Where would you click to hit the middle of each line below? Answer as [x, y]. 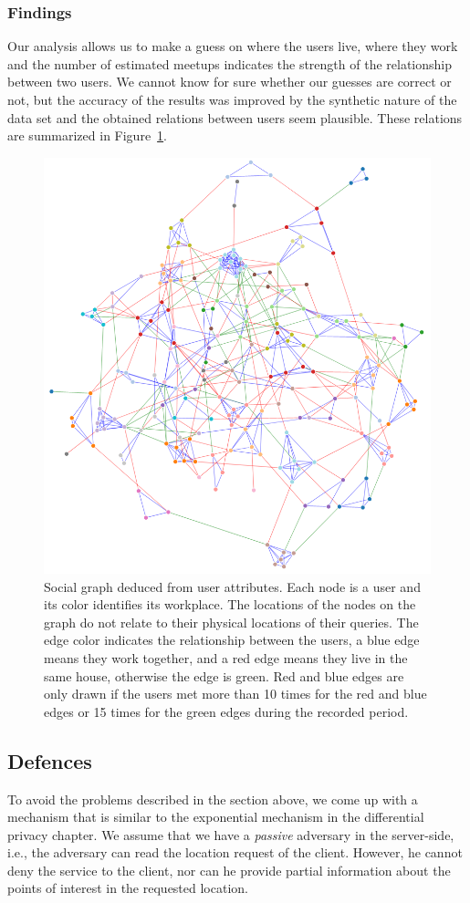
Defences [50, 760]
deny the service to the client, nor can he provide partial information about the [229, 870]
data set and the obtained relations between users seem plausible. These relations [235, 117]
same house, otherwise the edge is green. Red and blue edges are [224, 675]
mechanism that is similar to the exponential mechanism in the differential [216, 817]
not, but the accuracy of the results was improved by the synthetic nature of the [232, 99]
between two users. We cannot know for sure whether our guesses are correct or [230, 82]
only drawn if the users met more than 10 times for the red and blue [235, 694]
